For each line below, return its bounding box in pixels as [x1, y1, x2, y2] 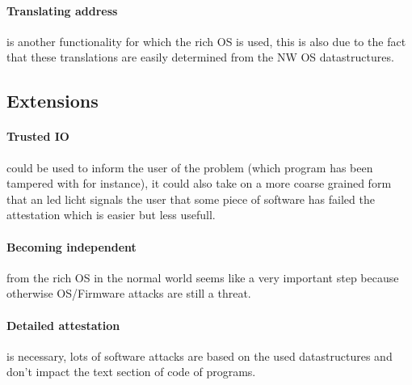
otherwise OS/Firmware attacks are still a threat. [6, 285, 251, 302]
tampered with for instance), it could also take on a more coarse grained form [6, 175, 392, 192]
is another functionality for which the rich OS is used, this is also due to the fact [6, 32, 406, 49]
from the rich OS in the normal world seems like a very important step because [6, 269, 399, 286]
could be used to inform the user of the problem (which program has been [6, 159, 373, 176]
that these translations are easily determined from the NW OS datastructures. [6, 49, 394, 66]
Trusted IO [6, 128, 69, 145]
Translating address [6, 2, 118, 19]
